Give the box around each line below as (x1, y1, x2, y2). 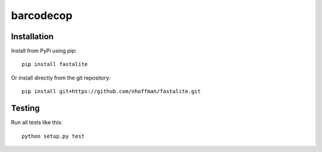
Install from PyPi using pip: (11, 47, 77, 55)
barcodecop (11, 9, 73, 22)
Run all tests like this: (11, 119, 63, 126)
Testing (11, 103, 40, 113)
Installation (11, 31, 54, 42)
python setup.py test (21, 132, 85, 140)
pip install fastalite (21, 61, 88, 68)
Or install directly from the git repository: (11, 74, 111, 81)
